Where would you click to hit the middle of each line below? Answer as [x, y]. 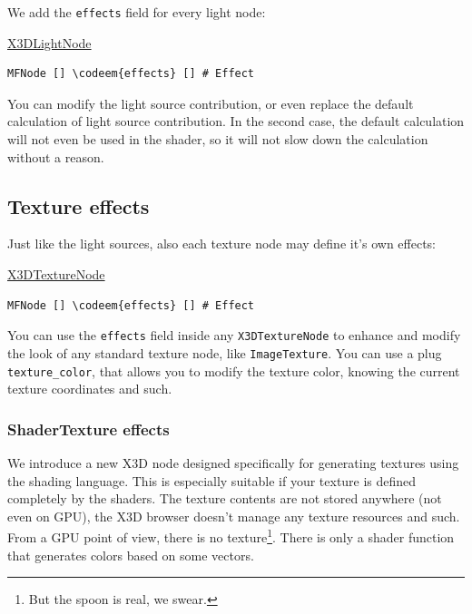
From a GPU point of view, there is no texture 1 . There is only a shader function [231, 536]
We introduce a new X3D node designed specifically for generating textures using [233, 462]
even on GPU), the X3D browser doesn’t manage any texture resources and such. [234, 516]
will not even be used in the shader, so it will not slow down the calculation [218, 139]
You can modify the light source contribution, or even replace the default [211, 103]
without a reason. [56, 156]
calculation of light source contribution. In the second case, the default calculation [236, 121]
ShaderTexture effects [88, 429]
